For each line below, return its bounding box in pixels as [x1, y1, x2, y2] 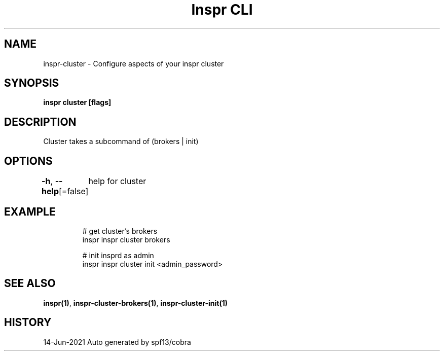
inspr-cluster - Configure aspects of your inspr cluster [43, 59, 224, 68]
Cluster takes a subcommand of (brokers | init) [43, 137, 199, 146]
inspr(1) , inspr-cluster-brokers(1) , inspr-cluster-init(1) [43, 298, 228, 307]
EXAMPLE [4, 205, 56, 218]
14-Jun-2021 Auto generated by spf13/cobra [43, 337, 191, 346]
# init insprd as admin [82, 251, 154, 260]
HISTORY [4, 316, 52, 329]
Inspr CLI [191, 1, 253, 18]
